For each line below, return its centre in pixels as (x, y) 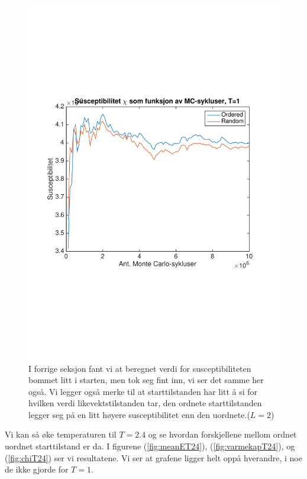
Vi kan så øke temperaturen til (61, 434)
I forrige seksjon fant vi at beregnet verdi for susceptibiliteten (140, 368)
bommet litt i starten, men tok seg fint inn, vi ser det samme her (146, 380)
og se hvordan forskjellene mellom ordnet (222, 434)
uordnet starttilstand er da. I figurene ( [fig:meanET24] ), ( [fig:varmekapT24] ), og (150, 446)
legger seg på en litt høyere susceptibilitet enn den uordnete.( (139, 414)
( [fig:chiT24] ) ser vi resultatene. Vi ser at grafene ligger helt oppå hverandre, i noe (153, 457)
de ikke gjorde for (37, 469)
